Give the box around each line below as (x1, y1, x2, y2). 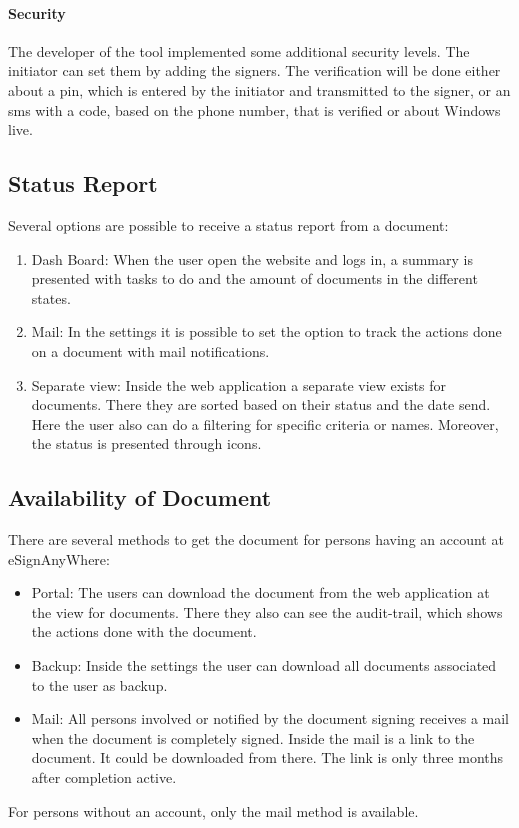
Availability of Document (8, 482, 272, 513)
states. (31, 287, 71, 308)
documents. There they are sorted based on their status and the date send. (31, 394, 491, 415)
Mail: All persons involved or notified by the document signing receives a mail (31, 708, 509, 729)
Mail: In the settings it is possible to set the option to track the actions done (31, 321, 502, 342)
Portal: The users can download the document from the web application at (31, 582, 490, 603)
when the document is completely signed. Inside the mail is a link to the (31, 727, 475, 748)
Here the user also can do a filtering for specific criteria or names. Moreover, (31, 413, 499, 434)
